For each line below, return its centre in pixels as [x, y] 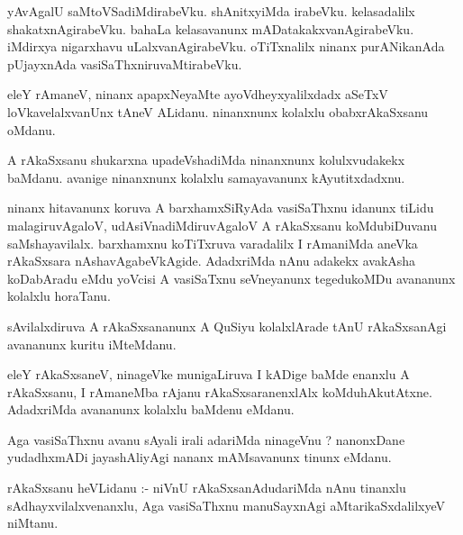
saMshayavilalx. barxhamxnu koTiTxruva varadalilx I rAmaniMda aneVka [213, 243]
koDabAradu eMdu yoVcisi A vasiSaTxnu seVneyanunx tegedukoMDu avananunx [231, 278]
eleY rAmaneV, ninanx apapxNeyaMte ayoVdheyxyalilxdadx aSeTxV [198, 94]
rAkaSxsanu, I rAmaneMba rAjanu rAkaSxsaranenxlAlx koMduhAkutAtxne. [220, 391]
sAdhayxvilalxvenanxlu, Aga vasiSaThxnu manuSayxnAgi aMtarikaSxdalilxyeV [227, 505]
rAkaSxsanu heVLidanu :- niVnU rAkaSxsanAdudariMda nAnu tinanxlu [207, 488]
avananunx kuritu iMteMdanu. [92, 344]
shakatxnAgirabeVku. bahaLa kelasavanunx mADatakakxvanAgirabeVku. [211, 28]
